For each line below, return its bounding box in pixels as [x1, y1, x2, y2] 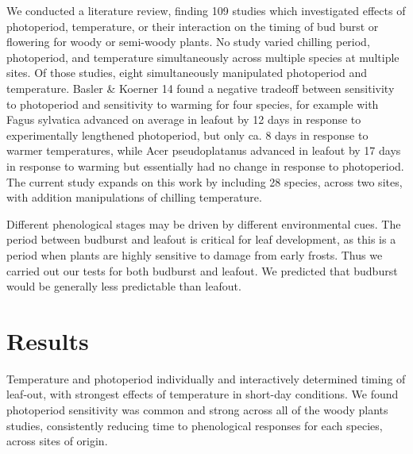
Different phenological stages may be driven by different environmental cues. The [6, 215, 401, 232]
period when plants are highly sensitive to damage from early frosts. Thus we [6, 246, 383, 263]
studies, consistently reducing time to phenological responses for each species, [6, 417, 383, 433]
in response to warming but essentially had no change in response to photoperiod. [6, 157, 404, 174]
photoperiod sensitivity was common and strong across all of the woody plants [6, 402, 388, 417]
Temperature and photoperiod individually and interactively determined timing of [6, 370, 406, 387]
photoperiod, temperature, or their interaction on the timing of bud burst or [6, 17, 379, 34]
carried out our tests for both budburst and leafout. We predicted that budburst [6, 262, 398, 279]
